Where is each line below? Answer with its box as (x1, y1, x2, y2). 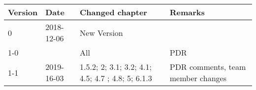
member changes (169, 72, 226, 84)
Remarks (169, 6, 205, 18)
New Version (80, 27, 123, 38)
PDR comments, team (169, 61, 246, 72)
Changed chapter (80, 6, 147, 18)
